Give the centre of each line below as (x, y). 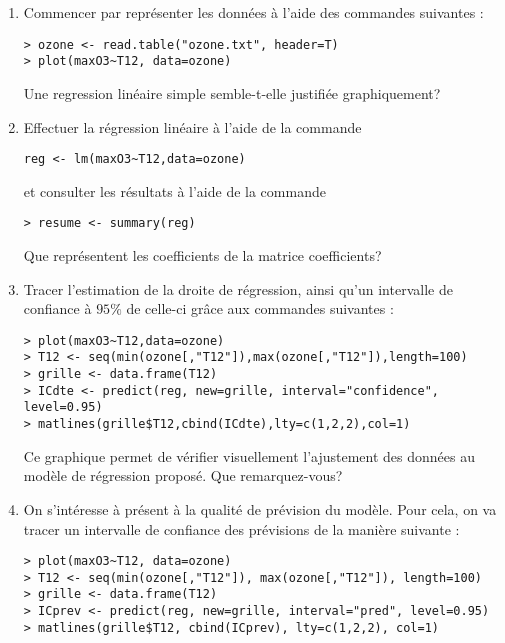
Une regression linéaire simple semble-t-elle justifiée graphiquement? (232, 92)
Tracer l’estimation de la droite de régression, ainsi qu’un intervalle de (238, 288)
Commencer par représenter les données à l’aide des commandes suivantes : (253, 12)
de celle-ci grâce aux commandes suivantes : (260, 308)
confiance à (57, 308)
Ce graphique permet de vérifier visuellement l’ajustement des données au (249, 455)
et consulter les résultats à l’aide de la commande (174, 190)
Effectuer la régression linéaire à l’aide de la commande (192, 126)
